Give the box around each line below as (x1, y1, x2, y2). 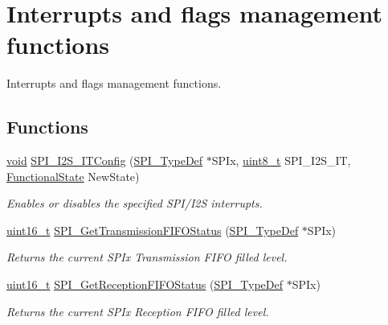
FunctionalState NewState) (6, 167, 140, 184)
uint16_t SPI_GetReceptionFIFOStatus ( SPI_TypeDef (6, 276, 284, 293)
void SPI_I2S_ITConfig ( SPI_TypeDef (6, 152, 203, 169)
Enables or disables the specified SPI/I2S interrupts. (6, 195, 263, 212)
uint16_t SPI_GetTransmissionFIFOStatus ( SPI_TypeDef (6, 221, 299, 238)
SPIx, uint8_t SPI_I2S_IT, (211, 152, 351, 169)
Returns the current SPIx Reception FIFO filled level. (6, 302, 269, 319)
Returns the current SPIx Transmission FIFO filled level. (6, 249, 288, 265)
